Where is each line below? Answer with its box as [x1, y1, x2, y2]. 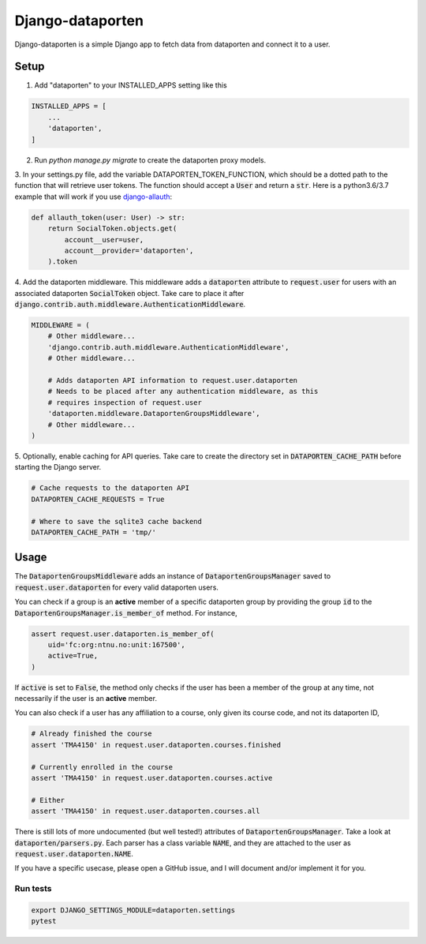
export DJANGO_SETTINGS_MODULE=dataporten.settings [31, 905, 236, 915]
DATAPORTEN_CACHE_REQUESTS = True [31, 494, 165, 504]
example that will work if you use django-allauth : [14, 192, 173, 201]
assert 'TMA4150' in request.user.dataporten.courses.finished [31, 740, 282, 749]
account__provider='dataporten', [64, 245, 194, 255]
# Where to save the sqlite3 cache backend [31, 517, 203, 526]
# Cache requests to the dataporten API [31, 484, 189, 493]
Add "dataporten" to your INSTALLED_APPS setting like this [34, 81, 228, 90]
